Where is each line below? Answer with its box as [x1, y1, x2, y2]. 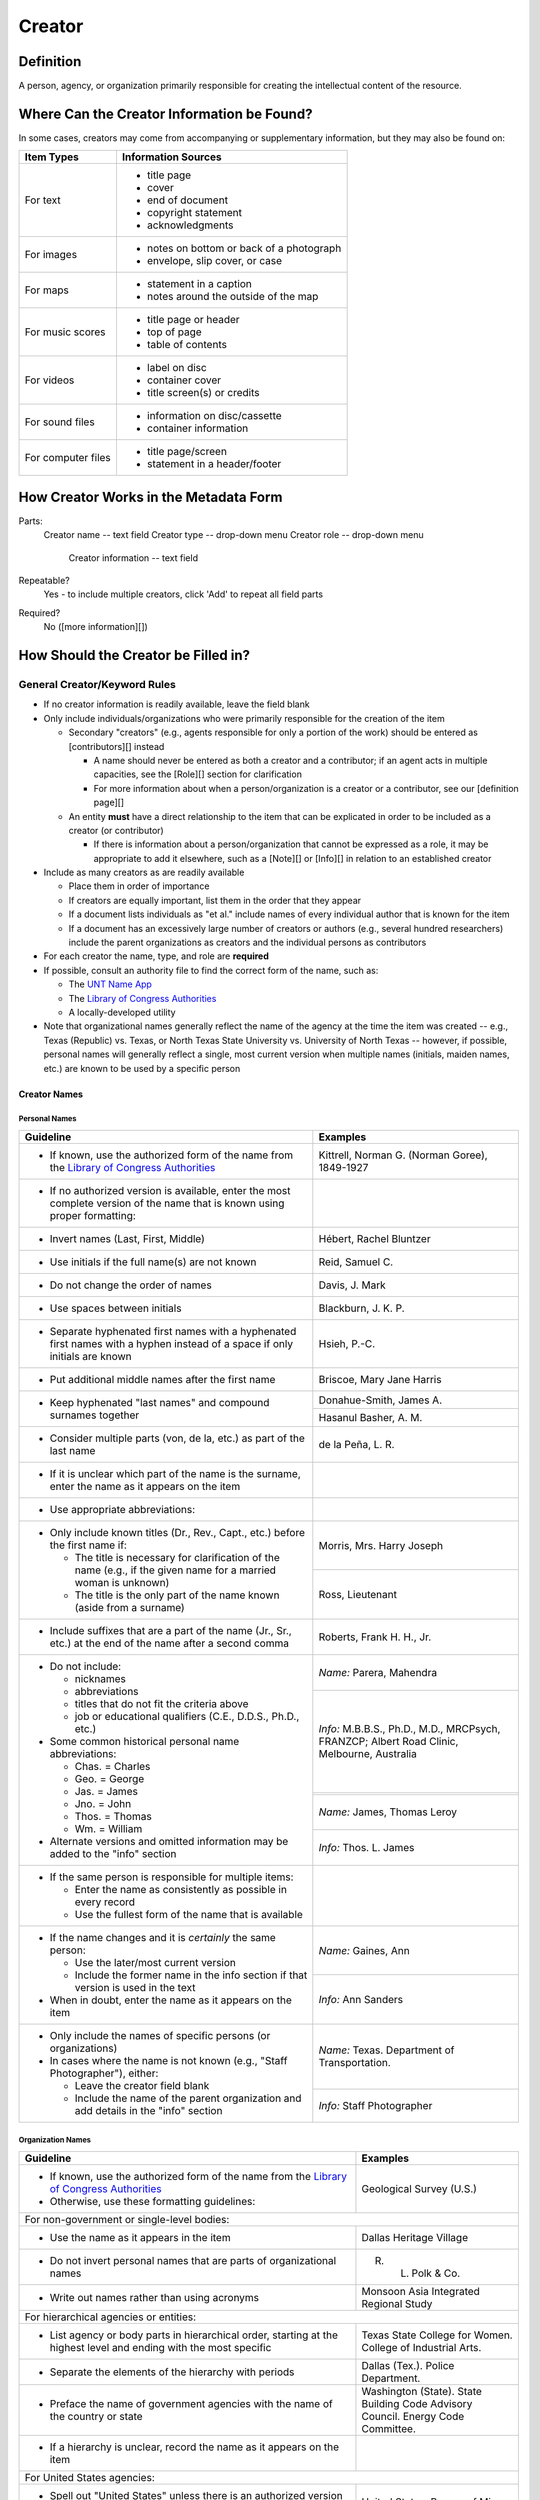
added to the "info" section [49, 1846, 177, 1860]
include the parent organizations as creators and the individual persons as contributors [68, 936, 427, 949]
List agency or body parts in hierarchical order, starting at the [49, 2328, 339, 2342]
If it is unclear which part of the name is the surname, [49, 1466, 302, 1480]
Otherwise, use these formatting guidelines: [49, 2194, 256, 2208]
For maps [24, 283, 69, 297]
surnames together [49, 1408, 140, 1422]
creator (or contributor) [68, 824, 164, 836]
